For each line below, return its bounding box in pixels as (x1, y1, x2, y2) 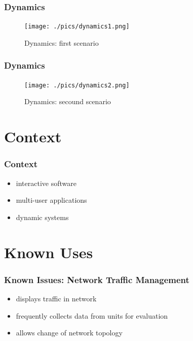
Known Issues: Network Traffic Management (4, 273, 189, 286)
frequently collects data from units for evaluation (16, 310, 168, 321)
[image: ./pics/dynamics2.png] (24, 81, 130, 89)
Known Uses (4, 241, 93, 262)
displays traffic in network (16, 293, 97, 303)
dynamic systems (16, 211, 69, 222)
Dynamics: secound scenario (24, 96, 111, 107)
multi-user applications (16, 195, 87, 205)
